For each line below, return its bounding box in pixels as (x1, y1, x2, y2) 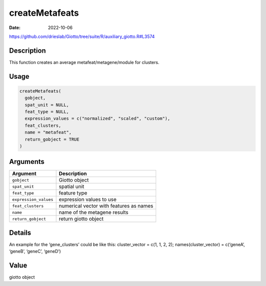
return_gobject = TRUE (25, 136, 80, 142)
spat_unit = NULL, (25, 102, 69, 108)
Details (9, 228, 32, 237)
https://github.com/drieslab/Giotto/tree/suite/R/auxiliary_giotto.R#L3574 (9, 33, 155, 39)
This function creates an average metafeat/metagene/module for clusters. (9, 59, 160, 65)
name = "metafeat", (25, 129, 72, 135)
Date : (9, 25, 21, 31)
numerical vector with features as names (59, 202, 154, 209)
